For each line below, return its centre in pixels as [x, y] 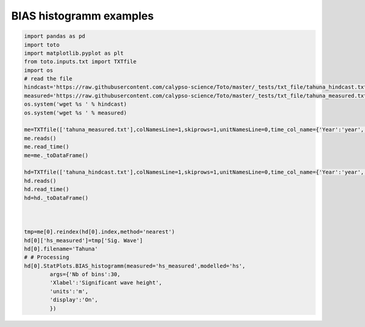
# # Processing [47, 257]
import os [39, 70]
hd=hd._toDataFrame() [56, 198]
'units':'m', [69, 291]
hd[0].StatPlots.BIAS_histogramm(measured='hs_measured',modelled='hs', [135, 266]
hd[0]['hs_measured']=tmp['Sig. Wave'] [83, 240]
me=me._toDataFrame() [56, 155]
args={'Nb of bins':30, [85, 274]
